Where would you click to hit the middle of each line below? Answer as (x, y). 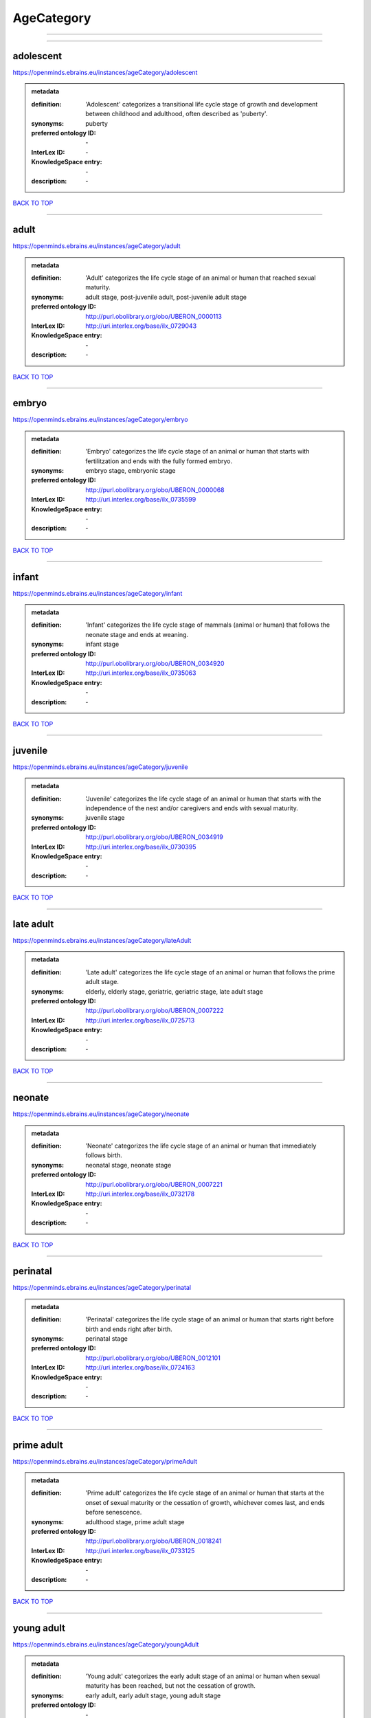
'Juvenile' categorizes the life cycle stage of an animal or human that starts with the (203, 799)
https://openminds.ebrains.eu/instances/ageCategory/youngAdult (106, 1644)
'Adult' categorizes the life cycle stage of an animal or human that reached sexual (201, 278)
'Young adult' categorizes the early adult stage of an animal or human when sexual (203, 1676)
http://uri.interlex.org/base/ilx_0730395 (141, 847)
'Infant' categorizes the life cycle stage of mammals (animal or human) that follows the (207, 625)
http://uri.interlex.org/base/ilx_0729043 (141, 326)
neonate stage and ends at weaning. (137, 634)
